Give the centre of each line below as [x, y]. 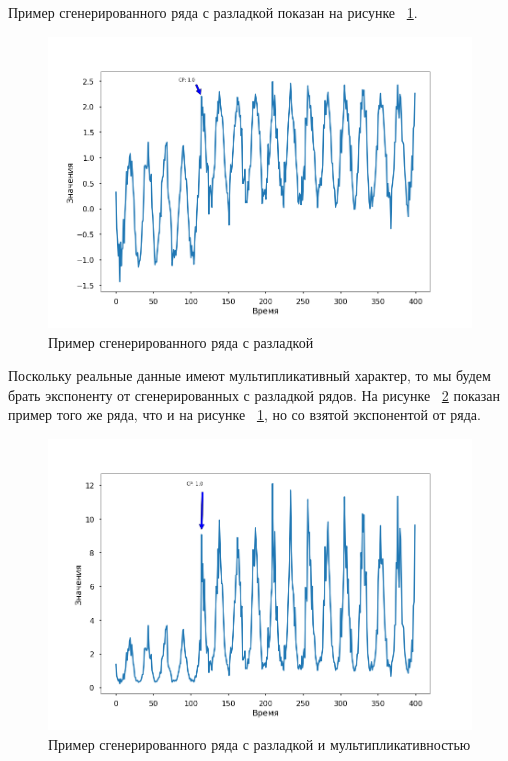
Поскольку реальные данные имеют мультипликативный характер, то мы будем [249, 375]
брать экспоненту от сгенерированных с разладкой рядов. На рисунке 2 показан [254, 394]
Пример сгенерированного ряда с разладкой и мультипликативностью [259, 743]
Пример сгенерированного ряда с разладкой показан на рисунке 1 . [213, 12]
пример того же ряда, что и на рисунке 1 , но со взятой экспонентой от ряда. [244, 414]
